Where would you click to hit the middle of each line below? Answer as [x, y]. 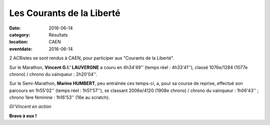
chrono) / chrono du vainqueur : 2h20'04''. [53, 74]
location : [19, 42]
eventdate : [21, 49]
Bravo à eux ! [23, 115]
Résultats [58, 34]
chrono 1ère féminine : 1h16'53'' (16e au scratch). [59, 97]
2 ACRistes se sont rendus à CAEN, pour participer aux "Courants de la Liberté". [92, 58]
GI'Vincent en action [30, 106]
